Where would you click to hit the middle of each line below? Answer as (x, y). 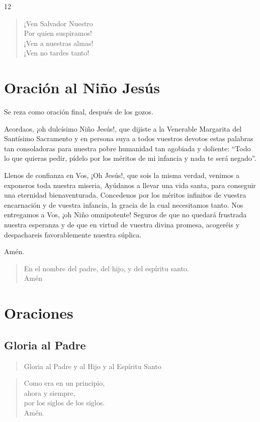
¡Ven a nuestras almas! (59, 43)
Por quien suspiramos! (58, 33)
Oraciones (39, 313)
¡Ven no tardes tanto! (57, 53)
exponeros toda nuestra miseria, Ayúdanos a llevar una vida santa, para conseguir (130, 185)
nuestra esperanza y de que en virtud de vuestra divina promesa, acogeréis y (122, 225)
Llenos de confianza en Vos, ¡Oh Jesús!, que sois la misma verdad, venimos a (122, 175)
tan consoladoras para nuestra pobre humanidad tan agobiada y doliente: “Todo (127, 148)
